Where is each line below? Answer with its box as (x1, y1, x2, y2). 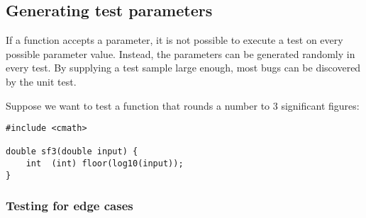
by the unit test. (6, 74, 77, 88)
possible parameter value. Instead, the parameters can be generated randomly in (6, 46, 355, 61)
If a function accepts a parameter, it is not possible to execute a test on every (6, 33, 343, 47)
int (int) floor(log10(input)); (26, 159, 184, 169)
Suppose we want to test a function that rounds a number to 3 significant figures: (6, 98, 360, 113)
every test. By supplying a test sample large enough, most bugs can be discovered (6, 60, 361, 75)
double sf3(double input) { (6, 147, 138, 157)
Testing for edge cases (6, 197, 133, 214)
